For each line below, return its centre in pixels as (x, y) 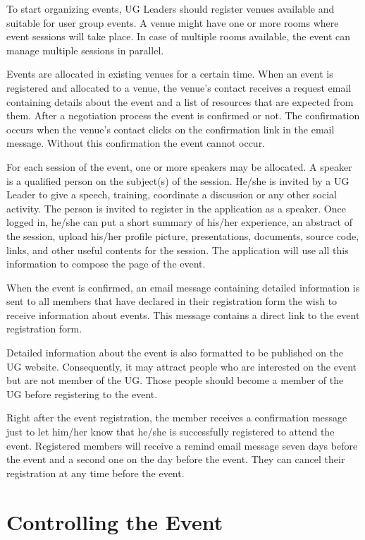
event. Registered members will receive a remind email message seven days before (182, 445)
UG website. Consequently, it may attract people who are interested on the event (182, 366)
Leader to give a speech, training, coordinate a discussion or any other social (172, 194)
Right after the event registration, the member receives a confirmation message (177, 418)
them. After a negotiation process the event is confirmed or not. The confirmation (183, 115)
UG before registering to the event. (82, 394)
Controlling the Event (115, 521)
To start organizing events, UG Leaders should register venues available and (171, 8)
